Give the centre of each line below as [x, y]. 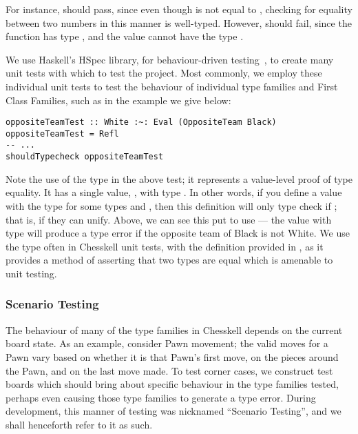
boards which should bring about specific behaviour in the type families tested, [172, 384]
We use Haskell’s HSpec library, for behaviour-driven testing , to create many [170, 59]
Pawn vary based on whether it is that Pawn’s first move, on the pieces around [172, 356]
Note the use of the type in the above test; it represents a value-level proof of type [179, 178]
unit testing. [31, 273]
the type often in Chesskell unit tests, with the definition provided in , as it [165, 246]
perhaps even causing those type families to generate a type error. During [161, 397]
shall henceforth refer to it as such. [79, 424]
